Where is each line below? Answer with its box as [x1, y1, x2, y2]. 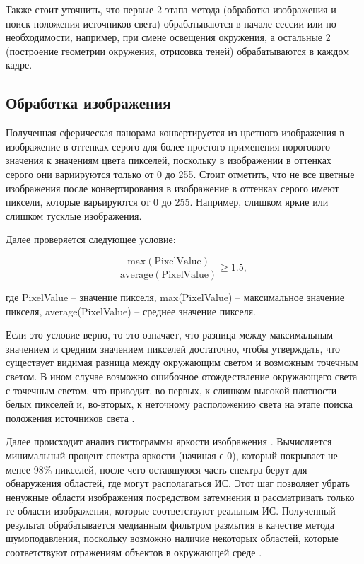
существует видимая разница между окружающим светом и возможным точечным [6, 355, 358, 370]
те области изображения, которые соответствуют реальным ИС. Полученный [6, 503, 336, 518]
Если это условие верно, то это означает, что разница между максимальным [6, 327, 334, 342]
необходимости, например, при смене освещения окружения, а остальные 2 [6, 30, 331, 45]
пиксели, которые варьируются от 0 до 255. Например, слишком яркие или [6, 194, 329, 209]
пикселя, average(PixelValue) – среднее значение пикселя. [6, 303, 257, 318]
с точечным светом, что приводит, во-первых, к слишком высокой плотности [6, 382, 337, 397]
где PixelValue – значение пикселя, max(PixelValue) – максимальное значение [6, 289, 345, 304]
